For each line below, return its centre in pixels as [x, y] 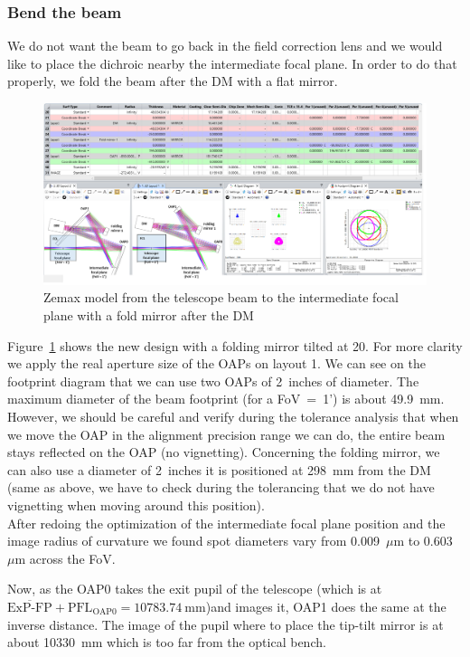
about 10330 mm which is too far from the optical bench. [167, 642]
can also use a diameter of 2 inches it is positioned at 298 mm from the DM [219, 469]
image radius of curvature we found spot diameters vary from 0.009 [193, 541]
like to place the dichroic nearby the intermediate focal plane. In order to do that [232, 63]
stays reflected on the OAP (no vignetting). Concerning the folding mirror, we [224, 452]
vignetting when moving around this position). [136, 505]
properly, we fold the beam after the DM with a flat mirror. [173, 81]
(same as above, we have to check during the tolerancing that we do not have [221, 487]
